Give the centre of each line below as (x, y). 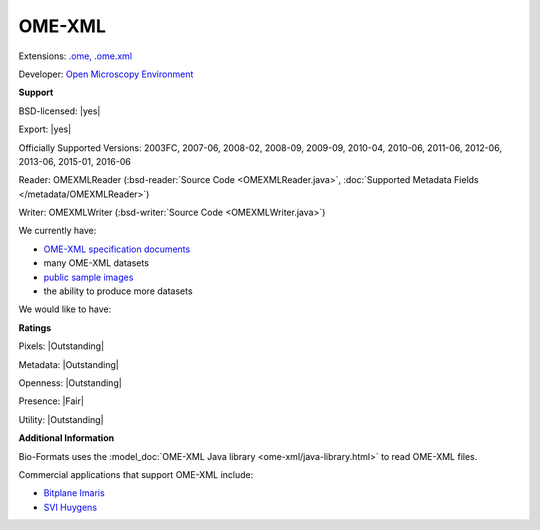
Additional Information (66, 438)
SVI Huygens (70, 507)
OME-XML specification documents (117, 249)
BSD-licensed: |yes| (59, 111)
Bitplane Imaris (74, 493)
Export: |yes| (45, 129)
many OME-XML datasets (96, 263)
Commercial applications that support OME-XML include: (136, 474)
